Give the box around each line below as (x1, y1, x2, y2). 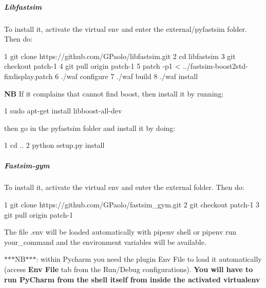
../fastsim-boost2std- (183, 61, 248, 71)
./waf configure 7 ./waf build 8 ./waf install (61, 70, 198, 81)
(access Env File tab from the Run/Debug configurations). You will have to (4, 264, 253, 275)
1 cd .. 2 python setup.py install (4, 140, 105, 150)
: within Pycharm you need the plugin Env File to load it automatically (36, 254, 262, 264)
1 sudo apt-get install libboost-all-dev (4, 105, 122, 116)
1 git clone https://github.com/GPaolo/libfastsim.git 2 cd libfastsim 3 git (4, 50, 236, 61)
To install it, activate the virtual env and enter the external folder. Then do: (4, 182, 244, 193)
